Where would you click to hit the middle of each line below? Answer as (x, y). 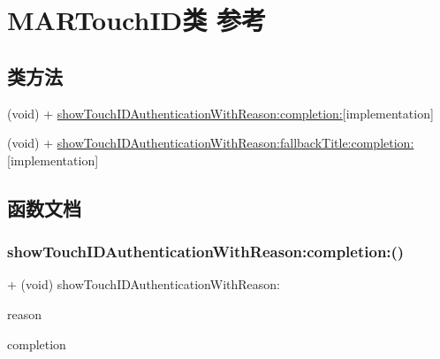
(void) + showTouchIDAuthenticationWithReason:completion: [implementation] (220, 113)
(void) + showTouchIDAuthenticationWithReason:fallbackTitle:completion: (211, 143)
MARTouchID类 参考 (137, 20)
